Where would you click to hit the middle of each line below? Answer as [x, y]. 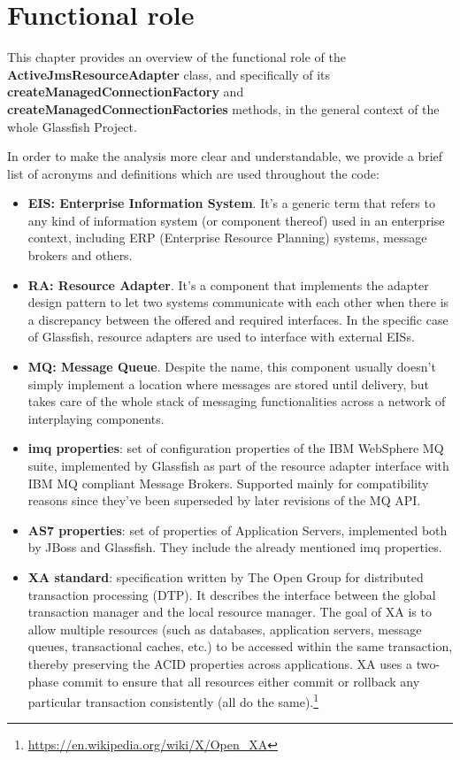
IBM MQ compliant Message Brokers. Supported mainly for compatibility [228, 483]
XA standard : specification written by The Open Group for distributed [226, 576]
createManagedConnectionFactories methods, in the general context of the [223, 108]
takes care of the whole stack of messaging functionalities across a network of [237, 401]
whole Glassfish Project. [72, 126]
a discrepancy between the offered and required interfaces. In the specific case [238, 319]
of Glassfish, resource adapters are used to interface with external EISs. [221, 337]
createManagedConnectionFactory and [126, 92]
